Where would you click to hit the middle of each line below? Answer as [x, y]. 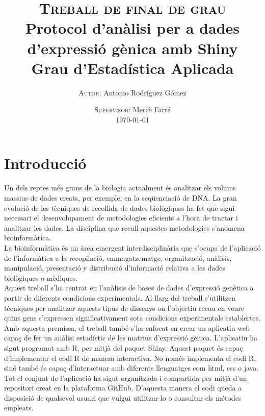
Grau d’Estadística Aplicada [132, 68]
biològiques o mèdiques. [41, 277]
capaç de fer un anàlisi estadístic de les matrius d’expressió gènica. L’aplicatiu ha [131, 338]
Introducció [45, 163]
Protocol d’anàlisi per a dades [132, 28]
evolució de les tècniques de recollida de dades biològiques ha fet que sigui [120, 207]
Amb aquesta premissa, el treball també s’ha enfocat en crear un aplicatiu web [127, 327]
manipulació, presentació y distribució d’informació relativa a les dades [115, 268]
